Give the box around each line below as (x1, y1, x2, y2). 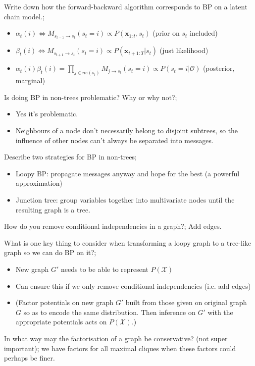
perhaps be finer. (4, 353, 55, 363)
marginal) (15, 75, 45, 86)
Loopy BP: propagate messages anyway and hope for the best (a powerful (15, 168, 240, 178)
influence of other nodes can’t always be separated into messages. (15, 135, 213, 145)
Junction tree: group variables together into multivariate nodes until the (15, 194, 235, 205)
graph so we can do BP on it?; (4, 247, 96, 258)
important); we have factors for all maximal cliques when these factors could (4, 343, 236, 353)
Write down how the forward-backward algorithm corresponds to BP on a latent (4, 1, 248, 11)
